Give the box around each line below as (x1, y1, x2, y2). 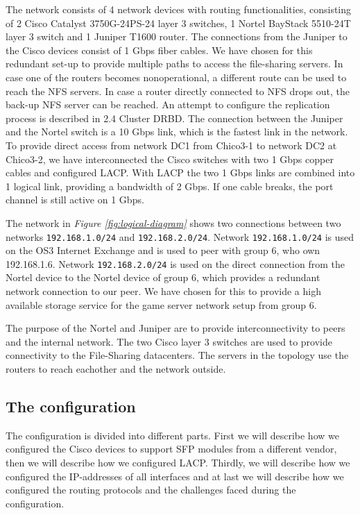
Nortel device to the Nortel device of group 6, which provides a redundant (6, 270, 320, 285)
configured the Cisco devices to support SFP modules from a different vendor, (6, 441, 337, 456)
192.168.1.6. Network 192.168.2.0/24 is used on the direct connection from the (6, 256, 345, 271)
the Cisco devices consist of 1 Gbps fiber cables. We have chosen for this (6, 42, 313, 57)
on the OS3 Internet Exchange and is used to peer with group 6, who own (6, 243, 320, 257)
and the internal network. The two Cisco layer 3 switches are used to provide (6, 334, 333, 348)
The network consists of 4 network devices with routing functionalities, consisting (6, 2, 352, 16)
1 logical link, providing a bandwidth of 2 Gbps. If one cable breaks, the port (6, 178, 334, 193)
